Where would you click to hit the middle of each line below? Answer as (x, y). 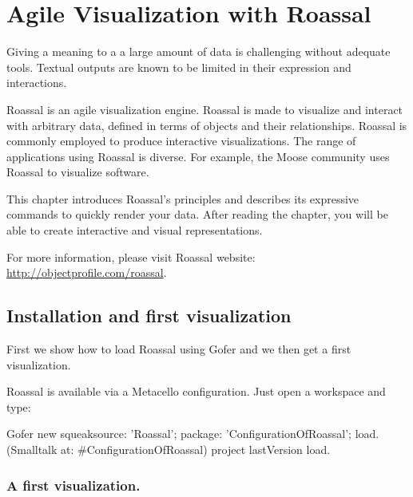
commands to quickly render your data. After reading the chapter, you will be (197, 214)
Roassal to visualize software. (78, 172)
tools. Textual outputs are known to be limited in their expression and (179, 67)
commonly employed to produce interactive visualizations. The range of (181, 141)
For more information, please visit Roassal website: (131, 256)
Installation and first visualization (149, 316)
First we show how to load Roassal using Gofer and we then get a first (179, 349)
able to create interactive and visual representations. (135, 230)
